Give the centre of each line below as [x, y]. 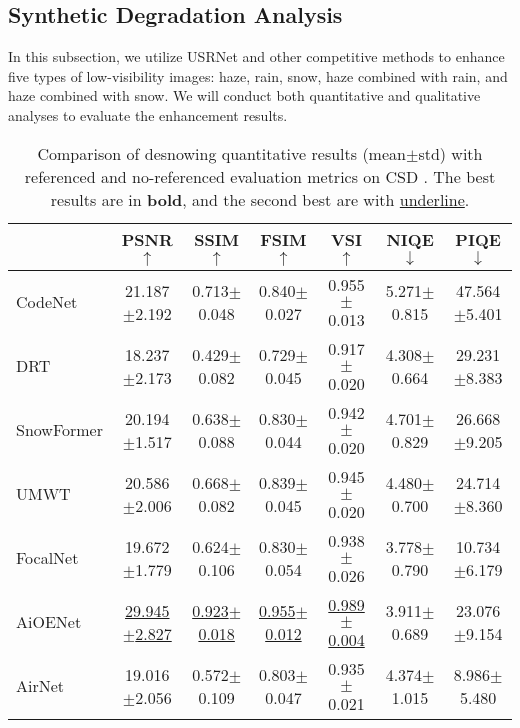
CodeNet [47, 302]
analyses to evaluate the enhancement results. [148, 114]
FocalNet [47, 558]
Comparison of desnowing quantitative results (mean [221, 153]
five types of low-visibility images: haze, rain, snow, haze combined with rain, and [258, 75]
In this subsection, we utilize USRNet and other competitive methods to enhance [256, 56]
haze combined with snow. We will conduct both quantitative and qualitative [244, 95]
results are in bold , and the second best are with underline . [260, 199]
